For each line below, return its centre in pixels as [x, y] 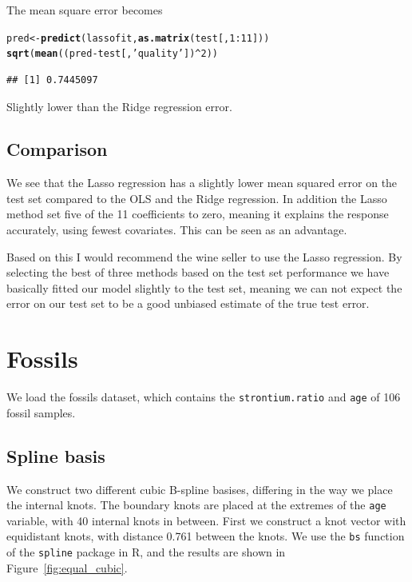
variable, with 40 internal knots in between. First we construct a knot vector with [206, 520]
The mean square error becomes [85, 10]
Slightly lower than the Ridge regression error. [119, 106]
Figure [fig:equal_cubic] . [67, 567]
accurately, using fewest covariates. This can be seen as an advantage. [177, 230]
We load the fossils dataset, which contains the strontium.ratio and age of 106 [204, 397]
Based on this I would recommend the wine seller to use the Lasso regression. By [204, 256]
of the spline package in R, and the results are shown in [146, 552]
